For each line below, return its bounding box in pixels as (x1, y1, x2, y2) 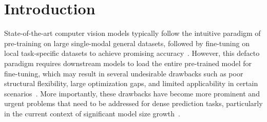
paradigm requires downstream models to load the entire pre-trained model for (4, 57, 252, 68)
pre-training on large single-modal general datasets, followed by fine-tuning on (4, 37, 250, 48)
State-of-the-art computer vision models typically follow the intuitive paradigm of (4, 28, 261, 38)
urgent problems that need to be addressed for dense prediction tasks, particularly (4, 98, 263, 109)
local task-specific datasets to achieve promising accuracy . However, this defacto (4, 48, 260, 58)
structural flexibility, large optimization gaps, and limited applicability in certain (4, 78, 258, 89)
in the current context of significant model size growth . (4, 108, 180, 118)
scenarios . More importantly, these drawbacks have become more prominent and (4, 88, 260, 98)
